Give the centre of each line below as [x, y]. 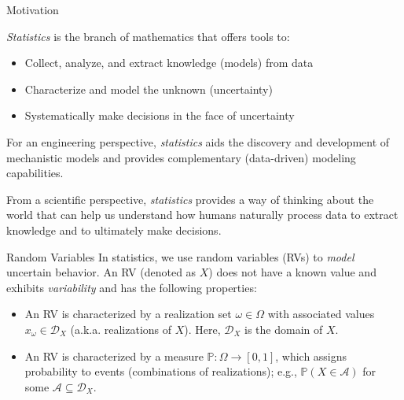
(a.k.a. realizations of [121, 329]
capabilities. [35, 173]
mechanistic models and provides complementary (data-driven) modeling [181, 157]
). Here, [202, 329]
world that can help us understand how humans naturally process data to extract [202, 215]
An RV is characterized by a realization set [128, 314]
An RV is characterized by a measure [114, 356]
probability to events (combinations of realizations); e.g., [161, 371]
